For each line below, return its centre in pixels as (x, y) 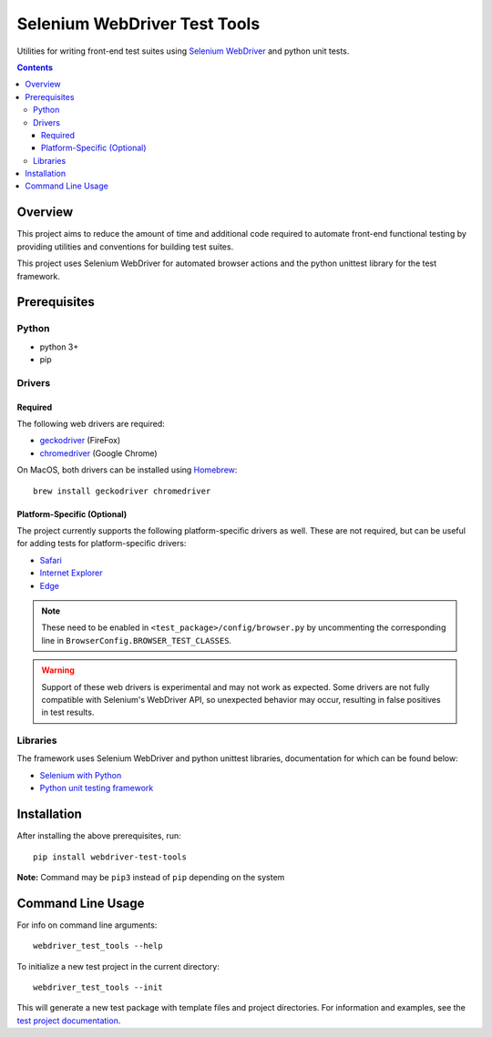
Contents (35, 67)
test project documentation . (69, 1021)
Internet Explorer (71, 573)
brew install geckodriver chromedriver (122, 491)
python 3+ (59, 347)
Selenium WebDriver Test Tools (138, 24)
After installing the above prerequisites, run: (99, 836)
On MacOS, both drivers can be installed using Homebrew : (127, 470)
